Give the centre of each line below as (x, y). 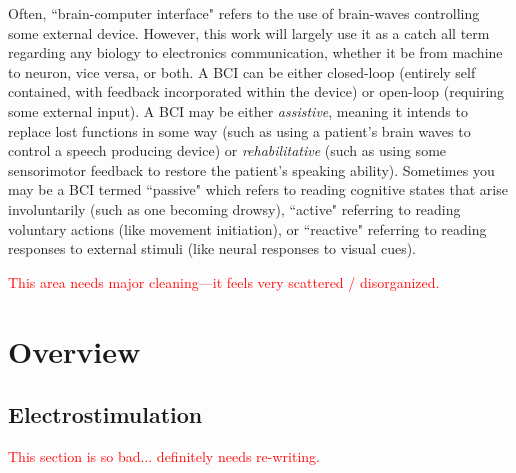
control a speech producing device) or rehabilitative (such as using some (227, 150)
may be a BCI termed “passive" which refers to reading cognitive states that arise (258, 189)
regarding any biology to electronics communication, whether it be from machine (255, 52)
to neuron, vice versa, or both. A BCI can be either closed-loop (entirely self (242, 71)
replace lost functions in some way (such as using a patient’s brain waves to (239, 130)
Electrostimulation (105, 414)
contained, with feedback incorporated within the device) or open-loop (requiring (256, 91)
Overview (74, 350)
